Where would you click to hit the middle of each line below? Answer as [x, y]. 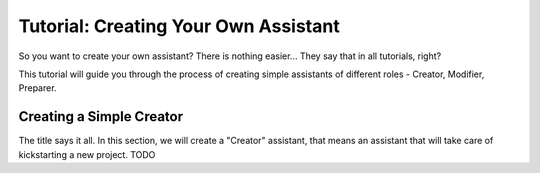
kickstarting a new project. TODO [87, 154]
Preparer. [37, 88]
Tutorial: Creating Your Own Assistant [179, 26]
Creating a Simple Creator [101, 116]
